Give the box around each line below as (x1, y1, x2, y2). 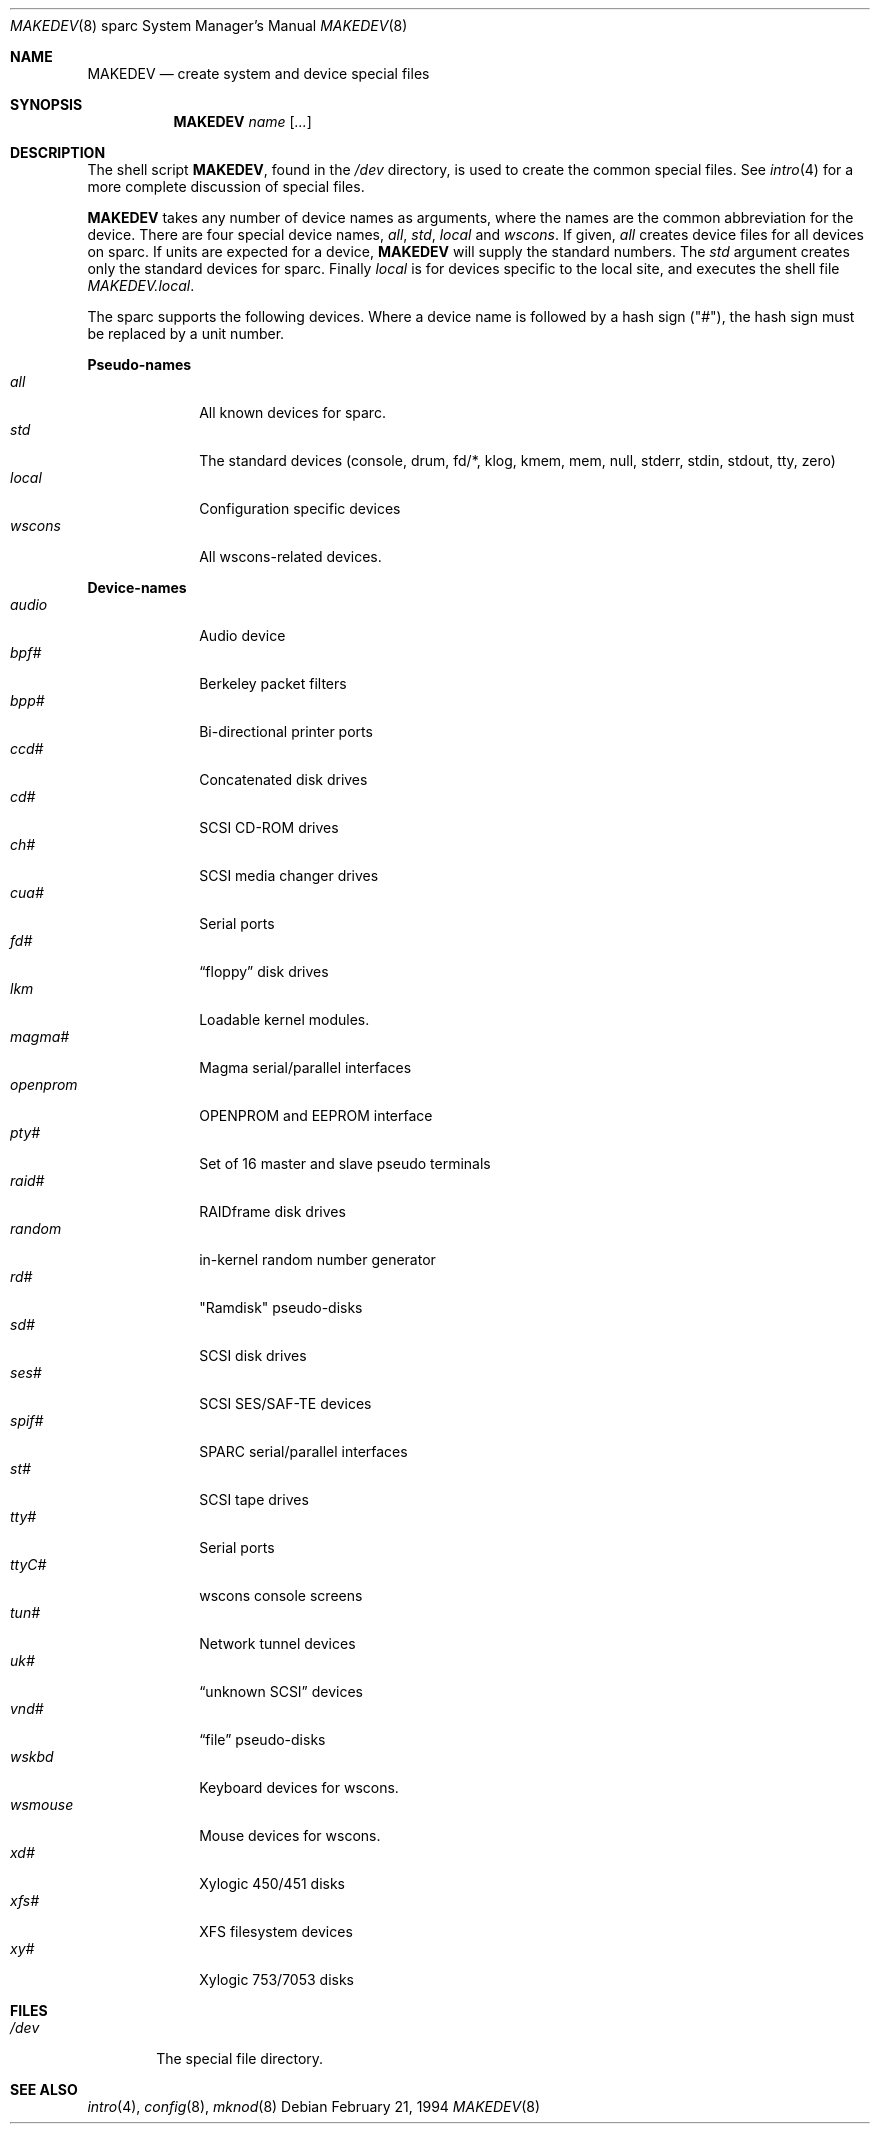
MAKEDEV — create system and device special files (87, 65, 430, 82)
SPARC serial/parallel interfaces (199, 1443, 408, 1460)
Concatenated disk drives (199, 771, 368, 788)
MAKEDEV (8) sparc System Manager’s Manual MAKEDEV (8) (10, 17, 408, 34)
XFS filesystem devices (199, 1923, 353, 1940)
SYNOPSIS (10, 96, 83, 113)
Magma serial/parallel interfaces (199, 1059, 412, 1076)
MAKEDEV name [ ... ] (173, 113, 312, 130)
